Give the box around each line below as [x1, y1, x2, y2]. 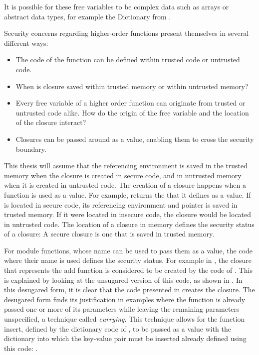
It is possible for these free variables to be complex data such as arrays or [4, 1, 229, 11]
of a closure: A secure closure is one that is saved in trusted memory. [4, 229, 215, 239]
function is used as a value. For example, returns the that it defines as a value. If [4, 189, 251, 200]
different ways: [4, 37, 48, 48]
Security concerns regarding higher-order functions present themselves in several [4, 28, 249, 38]
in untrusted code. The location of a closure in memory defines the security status [4, 219, 255, 229]
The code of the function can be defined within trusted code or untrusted [15, 54, 240, 65]
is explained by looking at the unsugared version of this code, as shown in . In [4, 274, 243, 285]
